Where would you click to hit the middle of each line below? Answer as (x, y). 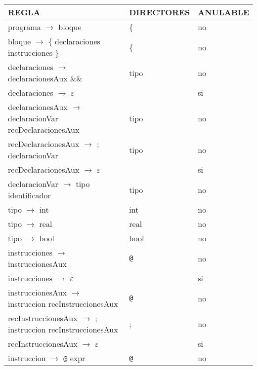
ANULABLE (223, 12)
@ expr (74, 358)
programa (24, 27)
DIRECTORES (160, 12)
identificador (29, 195)
